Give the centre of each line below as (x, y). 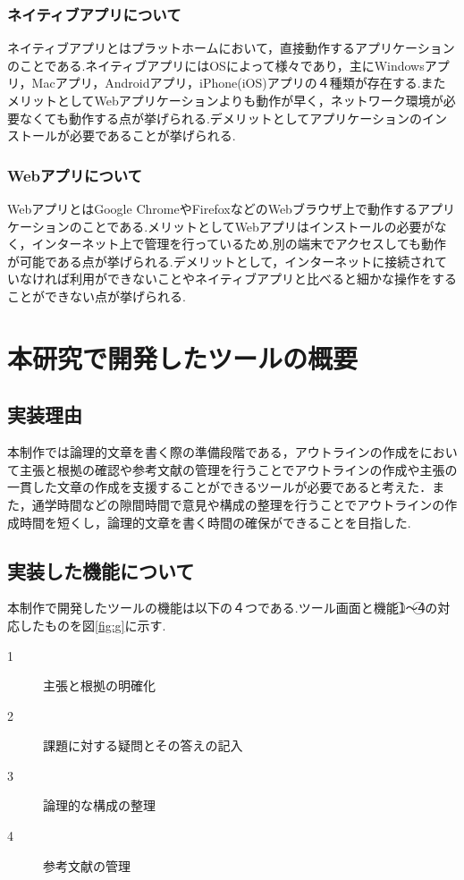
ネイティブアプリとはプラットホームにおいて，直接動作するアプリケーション (231, 48)
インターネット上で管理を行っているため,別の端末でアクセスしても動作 (239, 244)
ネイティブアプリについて (94, 14)
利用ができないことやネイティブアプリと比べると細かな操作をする (263, 279)
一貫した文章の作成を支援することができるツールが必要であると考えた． (220, 487)
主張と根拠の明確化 (99, 685)
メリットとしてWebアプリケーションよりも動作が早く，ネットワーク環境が (225, 100)
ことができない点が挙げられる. (97, 296)
